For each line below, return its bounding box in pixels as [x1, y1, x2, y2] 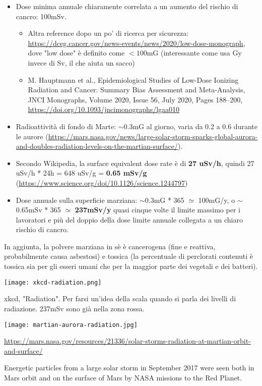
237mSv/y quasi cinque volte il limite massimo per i [75, 204, 240, 215]
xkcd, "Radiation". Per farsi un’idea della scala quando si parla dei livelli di [4, 293, 236, 304]
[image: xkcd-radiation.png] [4, 279, 102, 286]
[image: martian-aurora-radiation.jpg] [4, 321, 138, 328]
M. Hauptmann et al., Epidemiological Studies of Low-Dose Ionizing [28, 74, 239, 85]
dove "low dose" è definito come [28, 47, 125, 58]
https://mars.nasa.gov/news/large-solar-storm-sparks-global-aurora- [48, 131, 258, 141]
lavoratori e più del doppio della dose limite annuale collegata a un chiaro [16, 214, 243, 225]
